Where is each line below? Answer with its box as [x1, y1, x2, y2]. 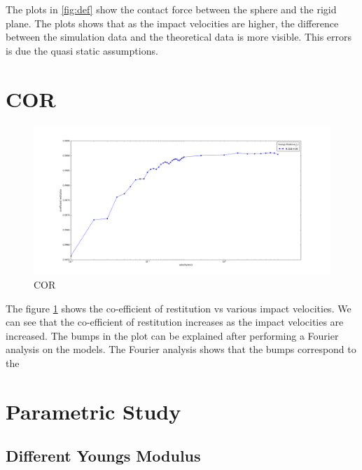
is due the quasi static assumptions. [6, 43, 158, 57]
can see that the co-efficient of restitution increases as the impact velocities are [6, 315, 344, 329]
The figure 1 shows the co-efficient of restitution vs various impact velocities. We [6, 300, 351, 315]
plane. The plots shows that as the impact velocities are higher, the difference [6, 15, 339, 30]
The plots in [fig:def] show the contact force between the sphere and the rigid [6, 2, 337, 16]
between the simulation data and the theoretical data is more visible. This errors [6, 29, 352, 44]
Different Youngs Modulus [6, 445, 201, 466]
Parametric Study [6, 396, 181, 425]
